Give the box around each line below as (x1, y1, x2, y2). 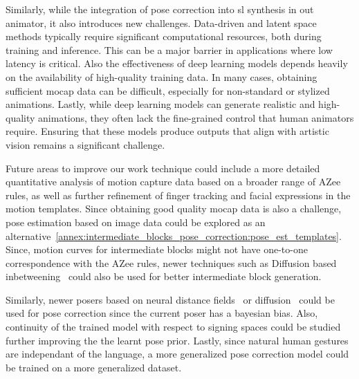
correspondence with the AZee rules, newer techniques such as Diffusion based (6, 255, 337, 270)
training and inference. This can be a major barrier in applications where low (6, 42, 333, 57)
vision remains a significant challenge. (6, 137, 165, 151)
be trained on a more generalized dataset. (6, 360, 182, 374)
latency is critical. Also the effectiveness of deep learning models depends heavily (6, 56, 348, 71)
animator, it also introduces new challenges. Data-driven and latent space (6, 15, 317, 30)
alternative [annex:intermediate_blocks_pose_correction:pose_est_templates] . (6, 228, 342, 243)
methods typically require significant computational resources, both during (6, 29, 322, 44)
